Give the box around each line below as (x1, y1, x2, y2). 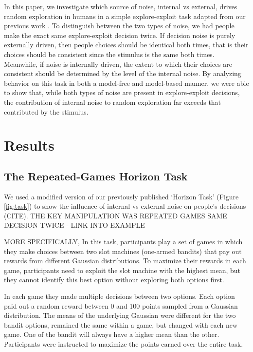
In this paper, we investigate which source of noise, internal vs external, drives (4, 1, 237, 11)
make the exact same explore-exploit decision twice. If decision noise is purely (4, 30, 235, 40)
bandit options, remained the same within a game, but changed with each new (4, 319, 238, 330)
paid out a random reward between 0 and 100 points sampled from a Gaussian (4, 300, 238, 311)
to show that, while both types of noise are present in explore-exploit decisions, (4, 87, 240, 98)
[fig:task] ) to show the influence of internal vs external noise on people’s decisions (4, 201, 246, 211)
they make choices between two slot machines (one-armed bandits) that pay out (4, 246, 242, 256)
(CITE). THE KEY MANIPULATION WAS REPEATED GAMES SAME (4, 210, 227, 220)
